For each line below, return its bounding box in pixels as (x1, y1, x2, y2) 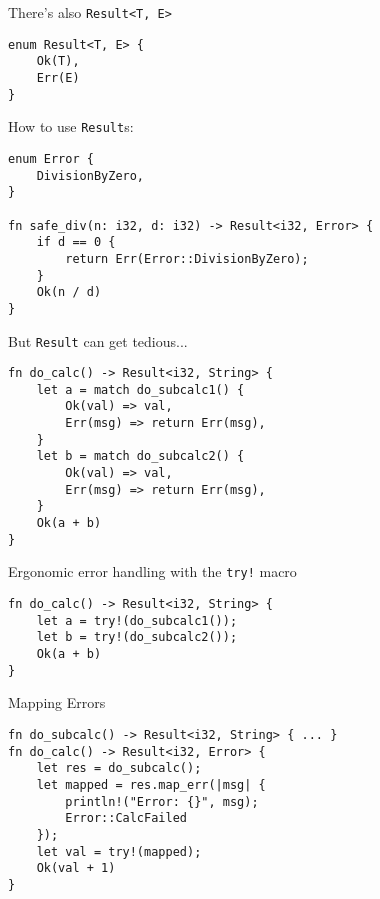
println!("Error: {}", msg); (65, 794, 259, 809)
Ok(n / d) (36, 285, 102, 300)
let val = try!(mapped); (36, 844, 202, 859)
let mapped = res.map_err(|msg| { (36, 777, 266, 792)
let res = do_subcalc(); (36, 761, 202, 776)
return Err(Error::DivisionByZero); (65, 251, 309, 266)
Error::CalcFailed (65, 811, 187, 826)
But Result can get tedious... (8, 330, 188, 351)
